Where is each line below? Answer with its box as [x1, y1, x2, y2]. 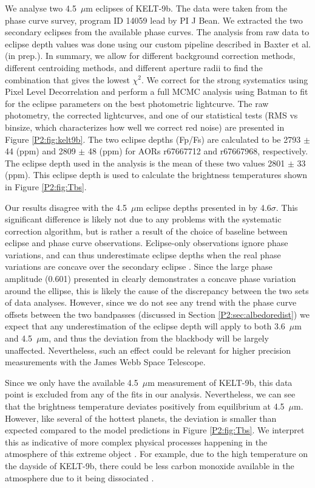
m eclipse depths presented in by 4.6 [136, 201, 271, 213]
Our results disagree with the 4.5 [5, 201, 127, 213]
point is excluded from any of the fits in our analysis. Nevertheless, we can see [5, 388, 296, 400]
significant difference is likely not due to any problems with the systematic [5, 213, 282, 225]
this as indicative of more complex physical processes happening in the [5, 435, 268, 448]
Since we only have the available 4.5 [5, 376, 138, 388]
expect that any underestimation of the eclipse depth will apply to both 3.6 [5, 320, 285, 332]
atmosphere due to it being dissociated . [5, 471, 154, 484]
